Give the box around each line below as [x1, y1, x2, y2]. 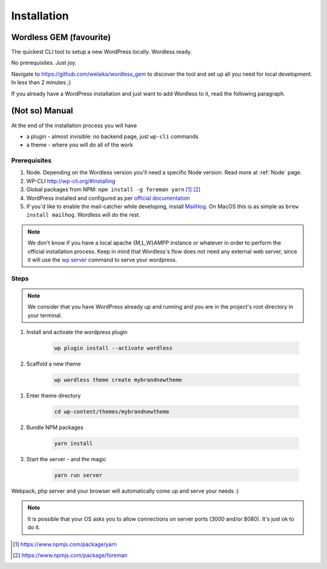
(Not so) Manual [11, 106, 73, 116]
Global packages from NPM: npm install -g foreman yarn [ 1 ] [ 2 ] [26, 186, 201, 193]
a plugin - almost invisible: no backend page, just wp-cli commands [26, 133, 199, 140]
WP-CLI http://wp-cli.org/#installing [26, 177, 116, 185]
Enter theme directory [26, 392, 81, 400]
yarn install [54, 439, 93, 447]
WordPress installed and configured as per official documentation [26, 194, 190, 202]
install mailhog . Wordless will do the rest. [26, 211, 140, 219]
